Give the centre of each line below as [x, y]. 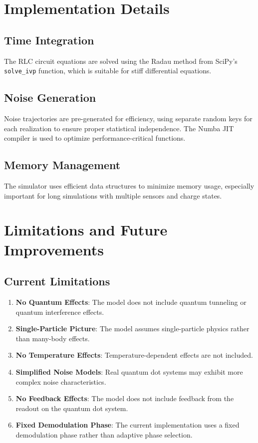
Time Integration [49, 40]
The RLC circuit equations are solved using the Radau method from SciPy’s [121, 61]
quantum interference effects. [60, 312]
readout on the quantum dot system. [72, 408]
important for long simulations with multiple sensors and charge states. [113, 195]
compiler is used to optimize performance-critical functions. [95, 138]
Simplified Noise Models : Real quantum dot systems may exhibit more [129, 371]
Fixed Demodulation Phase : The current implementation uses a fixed [128, 425]
